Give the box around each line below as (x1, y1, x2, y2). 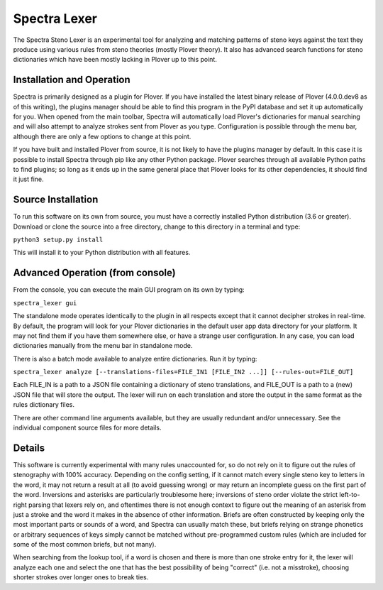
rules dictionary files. (13, 400, 74, 409)
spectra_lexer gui (13, 299, 77, 307)
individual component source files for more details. (13, 423, 162, 432)
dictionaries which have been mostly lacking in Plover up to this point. (13, 55, 218, 64)
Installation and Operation (13, 74, 131, 86)
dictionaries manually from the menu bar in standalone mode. (13, 342, 193, 350)
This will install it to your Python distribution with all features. (13, 248, 191, 257)
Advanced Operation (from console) (13, 267, 177, 279)
